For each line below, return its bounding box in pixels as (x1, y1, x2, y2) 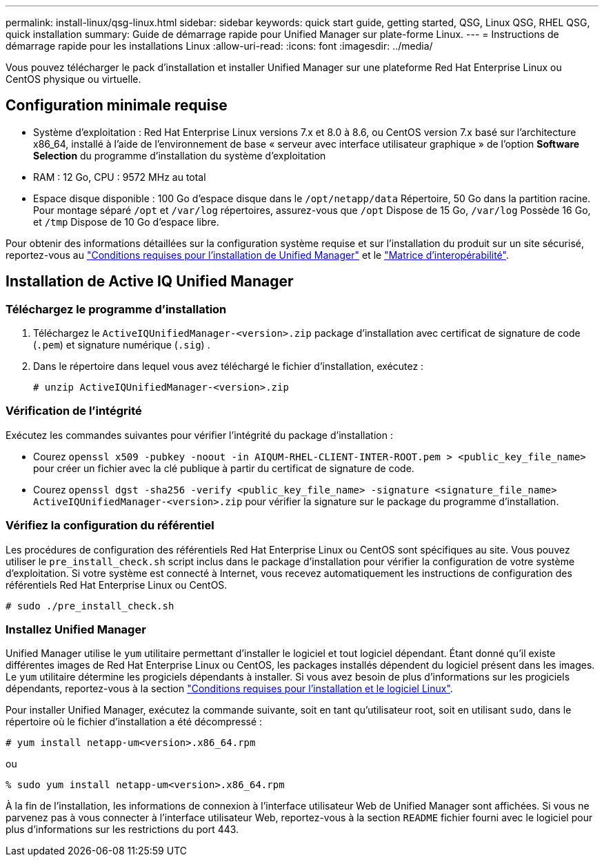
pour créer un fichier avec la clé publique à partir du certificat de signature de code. (33, 462, 414, 474)
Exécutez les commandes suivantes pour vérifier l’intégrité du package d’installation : (6, 429, 393, 441)
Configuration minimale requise (6, 97, 228, 115)
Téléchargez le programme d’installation (6, 302, 227, 316)
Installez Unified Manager (6, 622, 146, 636)
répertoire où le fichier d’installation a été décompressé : (6, 716, 263, 728)
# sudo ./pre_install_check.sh (6, 600, 174, 611)
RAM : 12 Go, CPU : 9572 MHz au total (33, 170, 206, 183)
